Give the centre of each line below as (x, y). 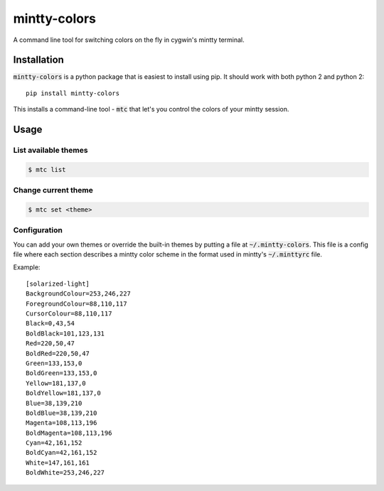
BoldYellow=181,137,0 (63, 393)
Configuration (38, 230)
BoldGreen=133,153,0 (62, 373)
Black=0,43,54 (50, 324)
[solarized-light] (58, 284)
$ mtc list (47, 169)
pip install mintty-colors (73, 93)
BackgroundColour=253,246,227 (79, 294)
